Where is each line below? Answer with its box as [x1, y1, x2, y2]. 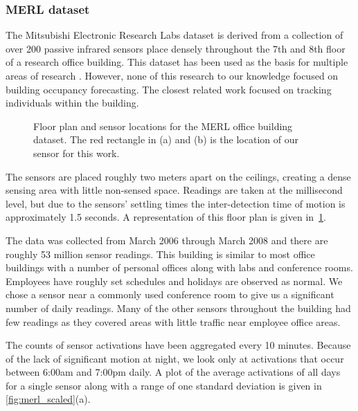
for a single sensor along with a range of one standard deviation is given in [6, 378, 322, 392]
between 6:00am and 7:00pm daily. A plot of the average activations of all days [6, 365, 341, 379]
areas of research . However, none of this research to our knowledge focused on [6, 68, 339, 82]
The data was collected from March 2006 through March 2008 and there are [6, 232, 328, 247]
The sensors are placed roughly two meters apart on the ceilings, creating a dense [6, 169, 351, 183]
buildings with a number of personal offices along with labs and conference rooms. [6, 260, 353, 275]
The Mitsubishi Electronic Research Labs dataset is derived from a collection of [6, 28, 343, 42]
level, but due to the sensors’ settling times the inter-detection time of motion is [6, 196, 346, 210]
